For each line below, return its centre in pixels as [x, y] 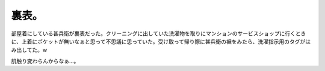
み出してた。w [29, 50]
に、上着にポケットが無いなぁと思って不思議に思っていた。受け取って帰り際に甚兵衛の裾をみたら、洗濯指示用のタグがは [161, 41]
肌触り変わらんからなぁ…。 [45, 61]
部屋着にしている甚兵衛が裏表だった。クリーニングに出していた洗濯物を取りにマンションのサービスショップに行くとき [159, 33]
